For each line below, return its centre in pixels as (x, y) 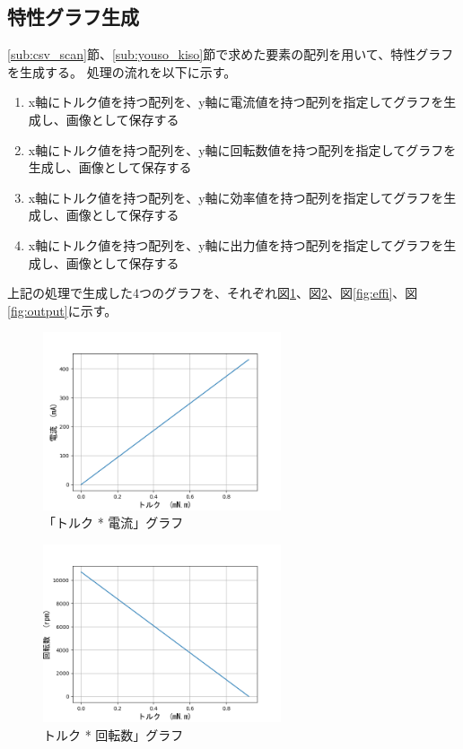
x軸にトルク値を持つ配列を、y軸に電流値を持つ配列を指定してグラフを (236, 102)
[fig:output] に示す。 (62, 310)
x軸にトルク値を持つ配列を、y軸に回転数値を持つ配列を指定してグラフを (242, 149)
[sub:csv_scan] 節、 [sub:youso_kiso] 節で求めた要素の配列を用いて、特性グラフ (231, 54)
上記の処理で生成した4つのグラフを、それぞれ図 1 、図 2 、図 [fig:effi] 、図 (213, 293)
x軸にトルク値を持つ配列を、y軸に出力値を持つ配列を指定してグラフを (236, 244)
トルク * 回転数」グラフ (114, 734)
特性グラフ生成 (73, 17)
